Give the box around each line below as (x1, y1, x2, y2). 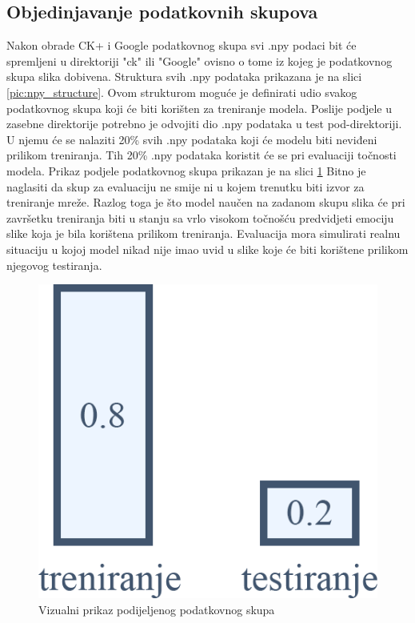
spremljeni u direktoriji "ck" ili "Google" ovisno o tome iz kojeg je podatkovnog (6, 52, 393, 69)
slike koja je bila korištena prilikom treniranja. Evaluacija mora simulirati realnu (6, 225, 401, 242)
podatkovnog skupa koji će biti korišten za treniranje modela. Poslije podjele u (6, 99, 393, 116)
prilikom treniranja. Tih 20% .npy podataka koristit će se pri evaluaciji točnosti (6, 147, 397, 163)
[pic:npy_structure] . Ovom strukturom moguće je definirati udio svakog (6, 83, 357, 100)
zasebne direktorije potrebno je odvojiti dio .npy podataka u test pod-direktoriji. (6, 115, 402, 132)
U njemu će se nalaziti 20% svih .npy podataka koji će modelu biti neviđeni (6, 131, 377, 147)
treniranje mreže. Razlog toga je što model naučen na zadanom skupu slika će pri (6, 194, 405, 211)
